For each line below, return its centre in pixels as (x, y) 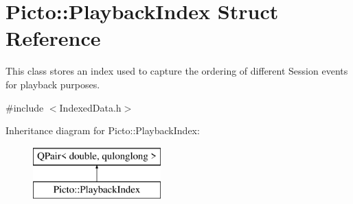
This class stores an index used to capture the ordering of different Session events (177, 71)
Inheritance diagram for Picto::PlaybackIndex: (103, 130)
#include (25, 107)
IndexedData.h (90, 107)
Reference (53, 38)
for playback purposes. (53, 84)
